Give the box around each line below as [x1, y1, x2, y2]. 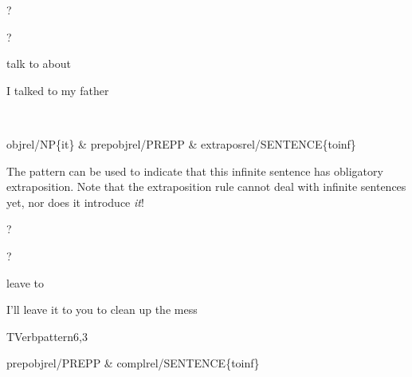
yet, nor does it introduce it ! [6, 193, 144, 210]
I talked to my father [6, 81, 109, 98]
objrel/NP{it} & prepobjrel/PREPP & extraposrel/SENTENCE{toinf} [6, 135, 356, 152]
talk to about [6, 55, 71, 72]
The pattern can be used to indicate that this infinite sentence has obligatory [6, 162, 383, 179]
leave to [6, 274, 45, 291]
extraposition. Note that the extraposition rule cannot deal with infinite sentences [6, 178, 406, 195]
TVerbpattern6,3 [6, 327, 88, 344]
